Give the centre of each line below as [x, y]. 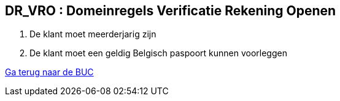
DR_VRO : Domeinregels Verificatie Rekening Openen [171, 11]
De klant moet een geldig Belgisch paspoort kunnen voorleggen [158, 53]
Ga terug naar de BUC [49, 72]
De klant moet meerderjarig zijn [93, 34]
